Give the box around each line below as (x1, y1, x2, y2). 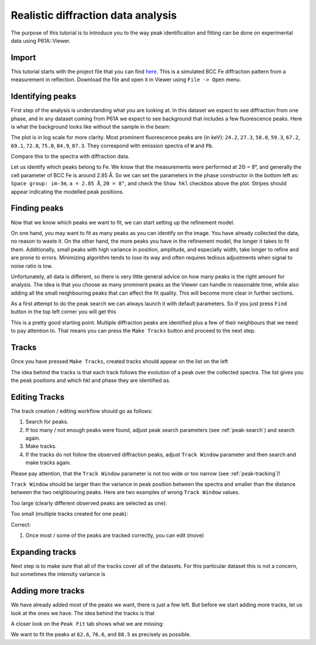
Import (11, 53, 36, 63)
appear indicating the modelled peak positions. (11, 188, 124, 195)
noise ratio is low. (11, 262, 53, 269)
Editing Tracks (11, 392, 64, 402)
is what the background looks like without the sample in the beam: (11, 123, 171, 130)
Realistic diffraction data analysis (11, 9, 177, 22)
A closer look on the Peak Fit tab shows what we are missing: (11, 620, 164, 627)
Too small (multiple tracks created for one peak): (11, 511, 128, 518)
